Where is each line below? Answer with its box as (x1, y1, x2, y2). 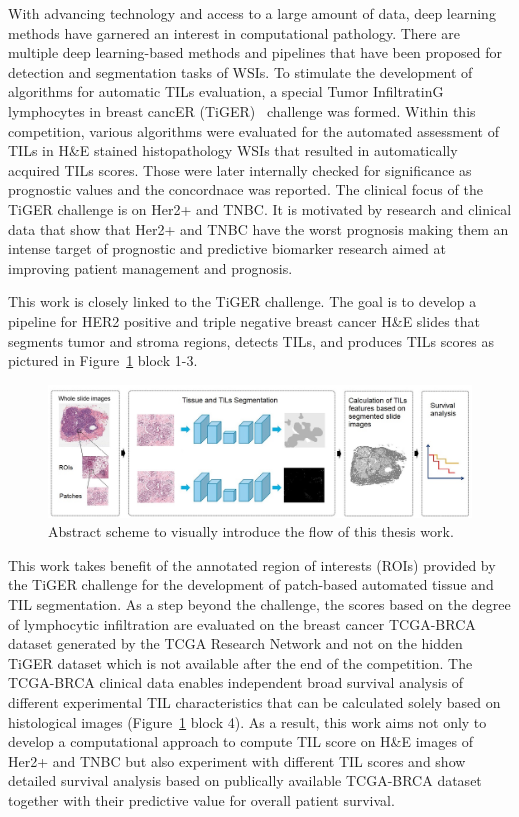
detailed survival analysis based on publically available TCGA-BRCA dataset (8, 770, 482, 791)
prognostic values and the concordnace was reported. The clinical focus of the (8, 179, 483, 200)
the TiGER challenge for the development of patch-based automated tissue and (8, 574, 494, 595)
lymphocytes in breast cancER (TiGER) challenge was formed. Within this (8, 100, 476, 121)
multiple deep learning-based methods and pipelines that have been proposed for (8, 42, 502, 63)
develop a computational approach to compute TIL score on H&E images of (8, 731, 473, 752)
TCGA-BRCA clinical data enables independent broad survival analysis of (8, 672, 464, 693)
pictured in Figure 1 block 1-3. (8, 350, 198, 371)
